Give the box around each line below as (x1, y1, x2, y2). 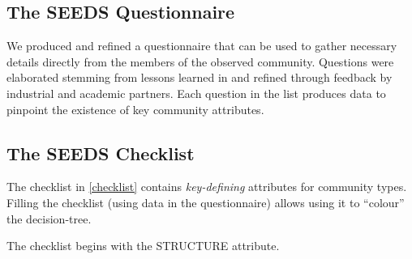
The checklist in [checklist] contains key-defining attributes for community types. (6, 178, 407, 195)
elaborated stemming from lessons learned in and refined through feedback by (6, 69, 393, 86)
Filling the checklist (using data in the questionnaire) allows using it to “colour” (6, 193, 405, 210)
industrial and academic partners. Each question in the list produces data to (6, 84, 386, 101)
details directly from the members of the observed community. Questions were (6, 53, 394, 70)
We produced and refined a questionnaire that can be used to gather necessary (6, 37, 397, 54)
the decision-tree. (6, 210, 92, 227)
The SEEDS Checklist (6, 140, 195, 165)
